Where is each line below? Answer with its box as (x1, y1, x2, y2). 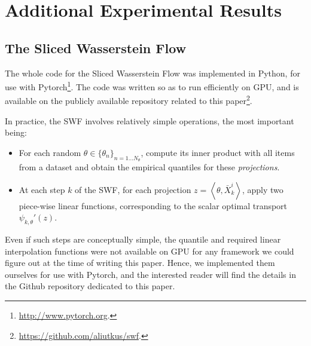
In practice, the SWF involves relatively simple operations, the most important (5, 114, 294, 127)
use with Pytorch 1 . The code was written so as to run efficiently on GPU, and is (5, 79, 299, 93)
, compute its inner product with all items (141, 146, 295, 158)
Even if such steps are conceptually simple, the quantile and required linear (5, 233, 281, 246)
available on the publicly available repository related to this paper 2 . (5, 93, 252, 107)
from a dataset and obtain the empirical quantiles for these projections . (19, 161, 280, 173)
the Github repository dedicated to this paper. (5, 280, 175, 292)
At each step (19, 183, 65, 195)
